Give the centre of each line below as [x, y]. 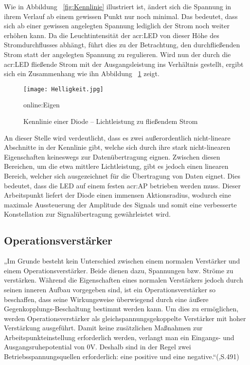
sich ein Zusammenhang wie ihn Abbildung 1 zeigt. [82, 73]
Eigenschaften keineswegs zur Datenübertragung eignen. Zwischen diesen [112, 156]
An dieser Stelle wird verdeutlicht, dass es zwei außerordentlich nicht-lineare [117, 137]
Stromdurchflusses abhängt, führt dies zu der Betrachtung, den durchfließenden [122, 45]
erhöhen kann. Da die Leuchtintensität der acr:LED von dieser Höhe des [112, 35]
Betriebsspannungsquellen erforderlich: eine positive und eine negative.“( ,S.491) [122, 356]
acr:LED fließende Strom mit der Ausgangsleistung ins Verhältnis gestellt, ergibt [124, 64]
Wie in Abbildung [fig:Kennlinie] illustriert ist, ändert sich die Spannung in [118, 6]
